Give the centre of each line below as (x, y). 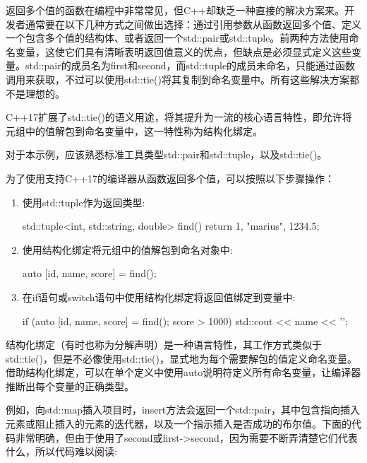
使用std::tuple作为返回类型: (84, 202)
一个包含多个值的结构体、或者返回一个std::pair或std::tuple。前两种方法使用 (178, 38)
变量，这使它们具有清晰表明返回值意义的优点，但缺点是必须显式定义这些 (183, 51)
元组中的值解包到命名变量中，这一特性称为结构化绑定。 (134, 130)
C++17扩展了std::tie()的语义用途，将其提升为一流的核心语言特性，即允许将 (179, 117)
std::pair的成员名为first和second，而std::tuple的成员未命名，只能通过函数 (190, 65)
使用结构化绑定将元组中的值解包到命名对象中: (127, 249)
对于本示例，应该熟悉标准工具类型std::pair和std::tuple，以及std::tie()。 (167, 154)
